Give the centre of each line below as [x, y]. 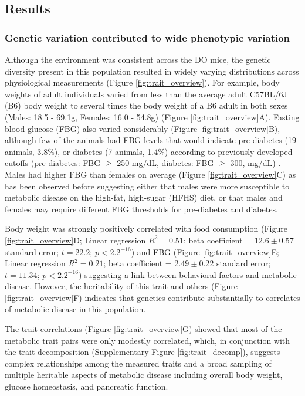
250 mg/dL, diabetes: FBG [165, 163]
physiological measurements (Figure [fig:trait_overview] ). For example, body [142, 82]
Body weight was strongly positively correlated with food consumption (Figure [146, 229]
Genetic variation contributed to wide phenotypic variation [148, 37]
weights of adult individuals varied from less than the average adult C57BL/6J [146, 94]
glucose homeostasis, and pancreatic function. [87, 386]
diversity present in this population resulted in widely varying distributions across [152, 71]
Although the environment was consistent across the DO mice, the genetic [138, 59]
